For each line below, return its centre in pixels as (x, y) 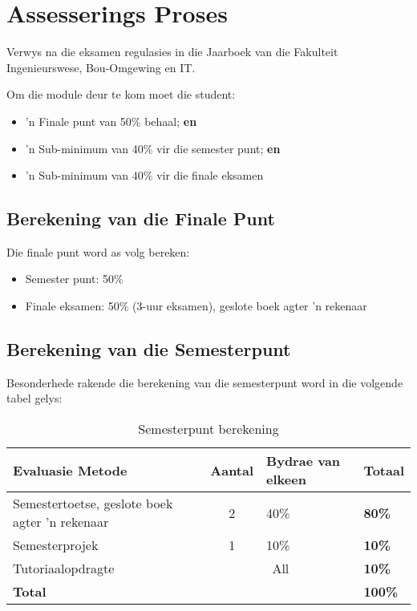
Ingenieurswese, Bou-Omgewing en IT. (101, 67)
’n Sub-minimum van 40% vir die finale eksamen (144, 175)
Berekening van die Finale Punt (141, 219)
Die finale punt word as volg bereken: (98, 251)
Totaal (384, 470)
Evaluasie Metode (70, 470)
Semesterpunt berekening (208, 429)
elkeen (286, 479)
